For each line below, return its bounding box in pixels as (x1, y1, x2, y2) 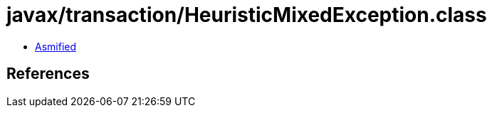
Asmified (35, 40, 77, 53)
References (6, 65, 90, 83)
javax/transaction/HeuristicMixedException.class (6, 3, 487, 27)
